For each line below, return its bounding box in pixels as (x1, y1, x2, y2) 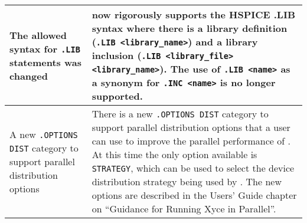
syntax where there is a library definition (92, 21, 288, 35)
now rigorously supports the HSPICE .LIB (92, 8, 295, 21)
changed (9, 68, 48, 83)
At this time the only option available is (92, 147, 257, 161)
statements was (9, 55, 81, 69)
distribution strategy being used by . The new (92, 175, 282, 188)
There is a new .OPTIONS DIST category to (92, 107, 269, 120)
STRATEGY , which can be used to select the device (92, 161, 295, 175)
